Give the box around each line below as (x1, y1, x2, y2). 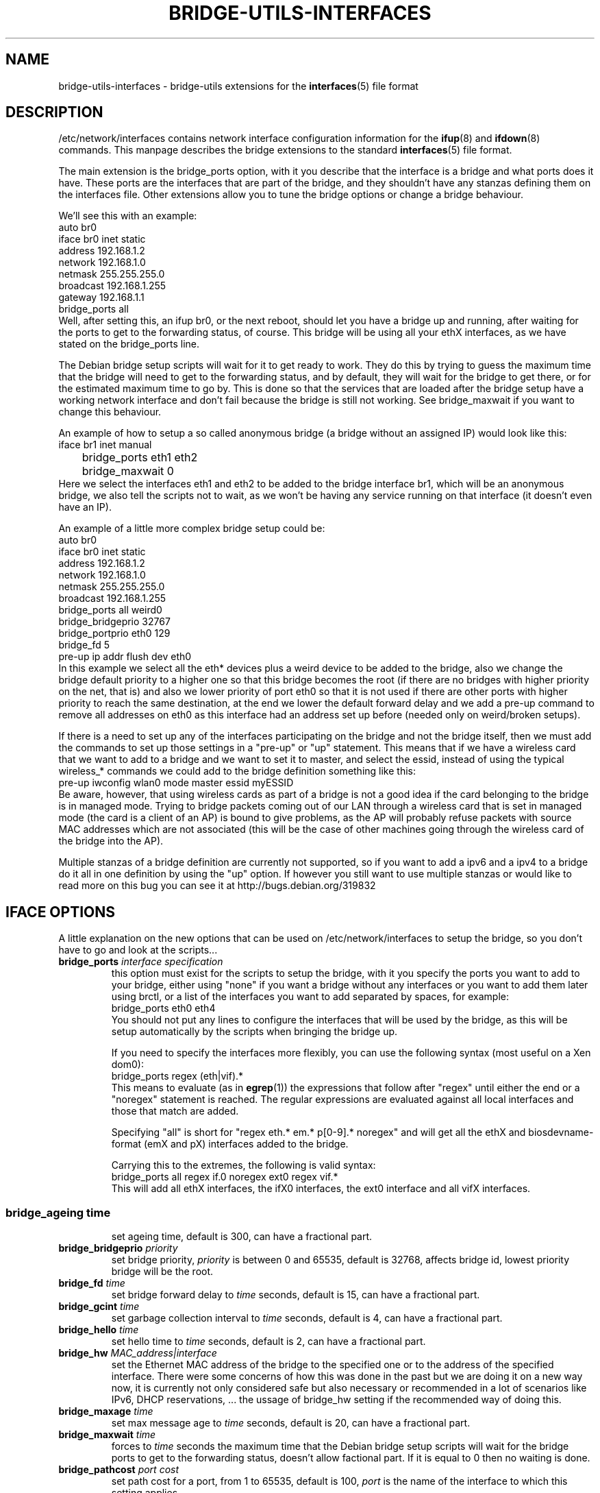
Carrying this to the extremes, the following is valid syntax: (111, 1159, 376, 1172)
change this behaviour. (58, 406, 162, 418)
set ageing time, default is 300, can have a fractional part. (111, 1230, 373, 1243)
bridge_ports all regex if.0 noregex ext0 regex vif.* (111, 1171, 338, 1183)
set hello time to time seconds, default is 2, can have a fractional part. (111, 1335, 426, 1348)
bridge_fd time (58, 1277, 125, 1289)
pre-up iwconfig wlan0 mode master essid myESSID (58, 777, 294, 789)
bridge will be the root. (111, 1265, 214, 1278)
